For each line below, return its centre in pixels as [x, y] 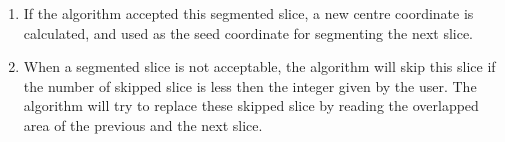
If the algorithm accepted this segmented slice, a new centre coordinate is [248, 13]
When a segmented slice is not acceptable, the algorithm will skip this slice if [259, 66]
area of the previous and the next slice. [143, 124]
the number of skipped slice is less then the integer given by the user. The [250, 85]
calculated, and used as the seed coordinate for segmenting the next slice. [248, 32]
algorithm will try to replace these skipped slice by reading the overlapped [251, 105]
